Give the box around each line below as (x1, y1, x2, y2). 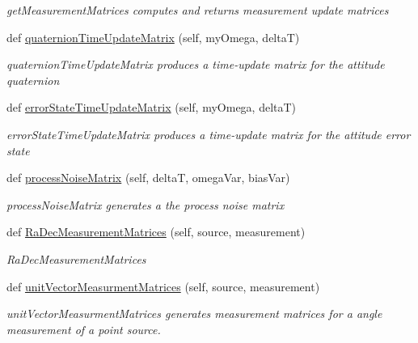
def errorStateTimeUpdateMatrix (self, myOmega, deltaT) (6, 99, 297, 116)
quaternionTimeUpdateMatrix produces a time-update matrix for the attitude (6, 56, 385, 73)
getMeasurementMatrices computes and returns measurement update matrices (6, 2, 389, 18)
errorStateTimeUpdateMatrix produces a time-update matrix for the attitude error (6, 125, 411, 142)
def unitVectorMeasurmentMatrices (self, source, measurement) (6, 277, 320, 294)
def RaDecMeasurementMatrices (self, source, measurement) (6, 223, 306, 240)
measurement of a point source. (6, 320, 161, 337)
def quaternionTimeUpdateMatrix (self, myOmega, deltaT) (6, 28, 300, 45)
